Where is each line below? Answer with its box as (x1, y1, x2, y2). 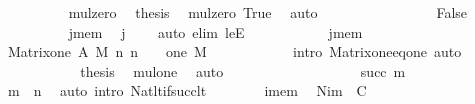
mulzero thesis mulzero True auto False (68, 2, 468, 22)
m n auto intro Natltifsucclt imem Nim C (7, 80, 367, 101)
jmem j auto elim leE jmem (68, 21, 363, 42)
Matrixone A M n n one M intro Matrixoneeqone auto (7, 41, 462, 62)
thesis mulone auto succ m (80, 60, 406, 81)
